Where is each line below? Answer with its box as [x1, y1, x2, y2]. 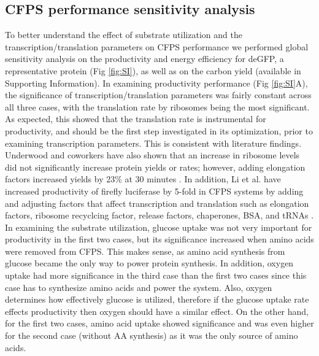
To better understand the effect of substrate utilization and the [5, 28, 242, 41]
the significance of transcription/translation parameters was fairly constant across [5, 88, 312, 101]
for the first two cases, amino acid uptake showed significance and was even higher [5, 317, 314, 330]
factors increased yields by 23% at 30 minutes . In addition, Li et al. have [5, 172, 281, 185]
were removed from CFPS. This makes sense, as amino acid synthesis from [5, 244, 285, 257]
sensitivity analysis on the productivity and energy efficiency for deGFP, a [5, 52, 284, 65]
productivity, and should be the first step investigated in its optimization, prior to [5, 124, 313, 137]
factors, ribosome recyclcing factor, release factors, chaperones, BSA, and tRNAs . [5, 209, 314, 222]
